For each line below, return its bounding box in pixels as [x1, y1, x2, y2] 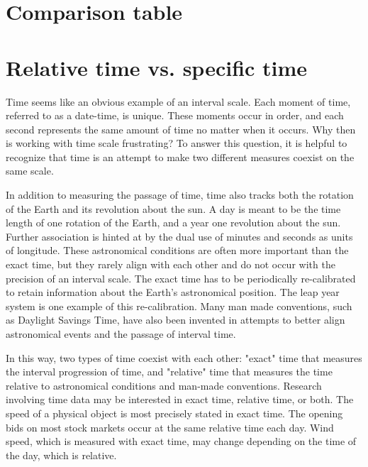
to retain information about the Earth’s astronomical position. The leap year [6, 285, 340, 300]
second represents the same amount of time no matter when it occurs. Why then [6, 121, 356, 136]
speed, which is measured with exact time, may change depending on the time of [6, 434, 357, 449]
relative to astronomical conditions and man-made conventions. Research [6, 378, 322, 392]
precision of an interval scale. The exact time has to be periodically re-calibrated [6, 270, 356, 285]
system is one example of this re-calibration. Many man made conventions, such [6, 298, 352, 313]
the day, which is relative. [6, 447, 117, 462]
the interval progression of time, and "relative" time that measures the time [6, 364, 333, 379]
